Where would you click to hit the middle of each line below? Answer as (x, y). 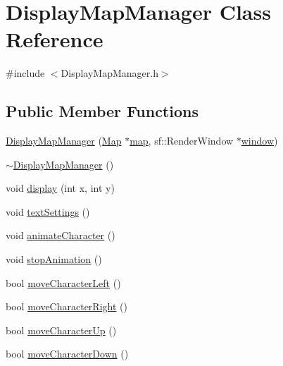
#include (25, 73)
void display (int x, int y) (60, 188)
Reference (55, 39)
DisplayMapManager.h (109, 73)
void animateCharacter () (61, 235)
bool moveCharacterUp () (61, 330)
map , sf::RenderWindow (182, 141)
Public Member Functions (102, 111)
